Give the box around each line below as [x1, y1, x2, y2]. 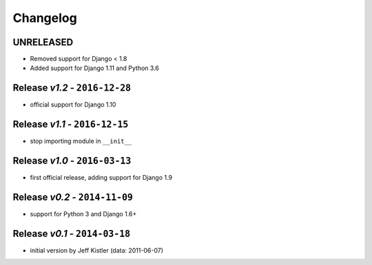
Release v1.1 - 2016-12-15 [12, 119, 129, 130]
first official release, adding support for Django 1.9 [30, 174, 172, 182]
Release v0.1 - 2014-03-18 [12, 227, 131, 240]
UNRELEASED [12, 36, 74, 48]
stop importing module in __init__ [30, 137, 132, 146]
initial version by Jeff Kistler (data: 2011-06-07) [30, 246, 163, 254]
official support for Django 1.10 [30, 100, 116, 109]
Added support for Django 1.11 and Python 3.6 [30, 64, 160, 72]
